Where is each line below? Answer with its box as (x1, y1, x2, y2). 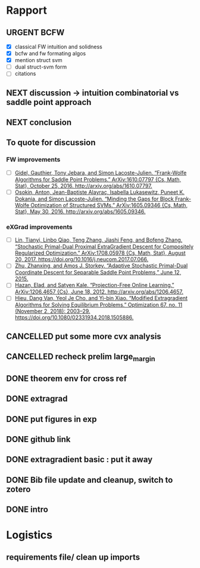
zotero (6, 484, 31, 494)
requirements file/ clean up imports (6, 552, 140, 562)
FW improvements (6, 156, 61, 164)
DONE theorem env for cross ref (6, 373, 127, 384)
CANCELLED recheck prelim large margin (6, 351, 156, 363)
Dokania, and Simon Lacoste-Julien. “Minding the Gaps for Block (14, 195, 174, 202)
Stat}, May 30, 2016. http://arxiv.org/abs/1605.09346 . (14, 208, 146, 215)
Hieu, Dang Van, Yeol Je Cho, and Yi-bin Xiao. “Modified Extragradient (14, 295, 188, 302)
